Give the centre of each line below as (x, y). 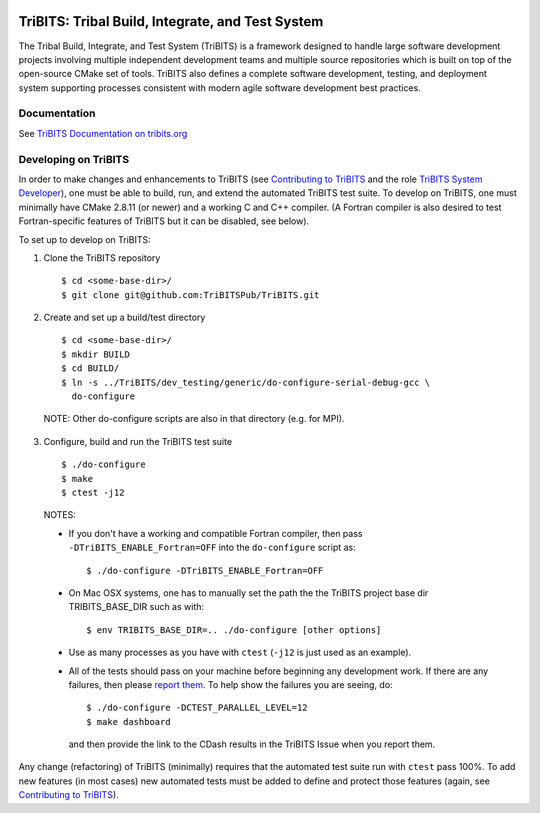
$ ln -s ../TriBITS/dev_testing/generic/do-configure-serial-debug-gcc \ (246, 382)
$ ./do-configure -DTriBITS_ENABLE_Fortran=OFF (205, 570)
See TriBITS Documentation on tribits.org (103, 133)
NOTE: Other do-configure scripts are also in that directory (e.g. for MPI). (194, 419)
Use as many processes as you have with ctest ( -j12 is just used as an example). (240, 652)
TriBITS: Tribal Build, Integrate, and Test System (171, 21)
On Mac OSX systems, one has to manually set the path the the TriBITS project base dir (248, 592)
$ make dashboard (128, 721)
